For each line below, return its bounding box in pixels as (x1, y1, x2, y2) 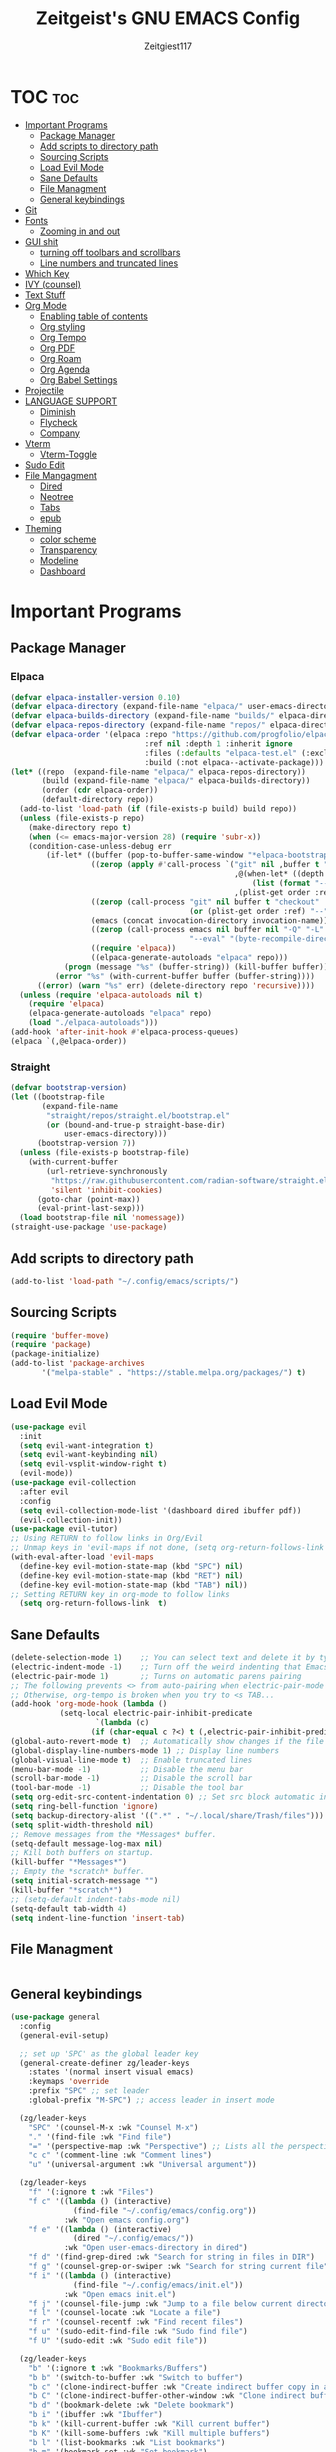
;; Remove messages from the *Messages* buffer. (10, 1829, 217, 1839)
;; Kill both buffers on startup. (10, 1848, 155, 1858)
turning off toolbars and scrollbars (39, 246, 181, 258)
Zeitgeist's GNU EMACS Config (35, 7, 301, 30)
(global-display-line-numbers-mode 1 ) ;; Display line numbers (10, 1745, 280, 1756)
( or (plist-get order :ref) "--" (189, 906, 329, 916)
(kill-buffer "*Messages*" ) (10, 1857, 128, 1867)
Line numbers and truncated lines (39, 257, 179, 269)
